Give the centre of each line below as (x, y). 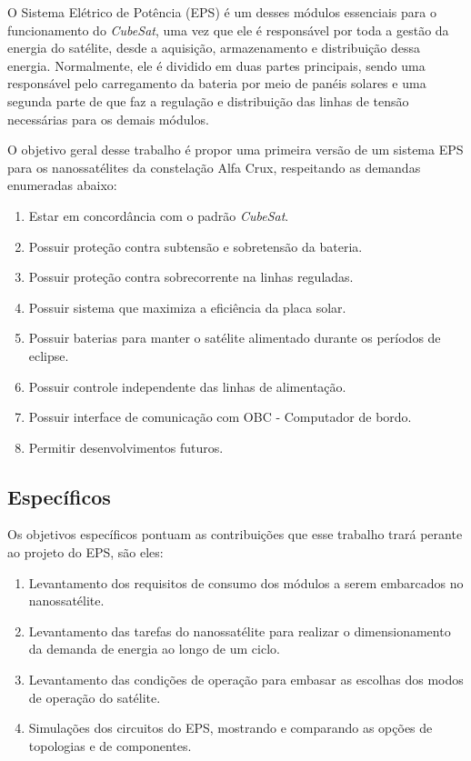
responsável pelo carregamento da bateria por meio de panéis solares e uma (217, 83)
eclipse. (49, 355)
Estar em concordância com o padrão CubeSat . (159, 215)
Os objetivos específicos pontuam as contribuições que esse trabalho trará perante (235, 534)
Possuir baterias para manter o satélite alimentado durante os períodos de (235, 338)
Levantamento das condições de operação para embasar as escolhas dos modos (246, 680)
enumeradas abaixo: (62, 185)
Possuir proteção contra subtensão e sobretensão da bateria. (195, 246)
